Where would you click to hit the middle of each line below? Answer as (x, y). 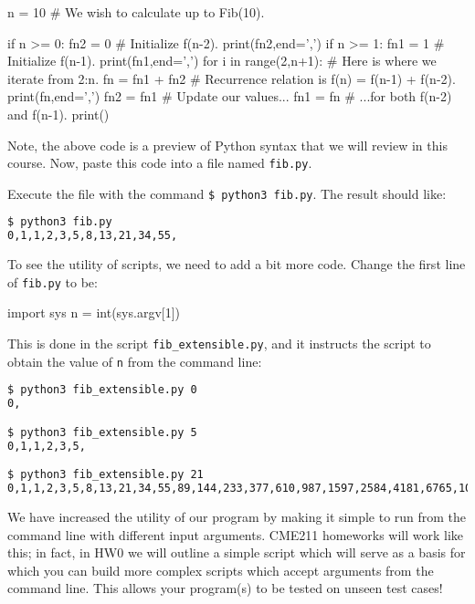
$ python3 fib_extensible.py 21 (106, 475)
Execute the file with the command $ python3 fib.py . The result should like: (227, 193)
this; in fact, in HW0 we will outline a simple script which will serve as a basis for (237, 552)
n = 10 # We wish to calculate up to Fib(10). (136, 12)
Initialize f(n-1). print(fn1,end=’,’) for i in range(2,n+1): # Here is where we (222, 61)
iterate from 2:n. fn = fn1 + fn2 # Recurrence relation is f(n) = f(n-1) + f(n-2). (232, 78)
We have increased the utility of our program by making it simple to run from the (237, 516)
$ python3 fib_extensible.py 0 (102, 390)
